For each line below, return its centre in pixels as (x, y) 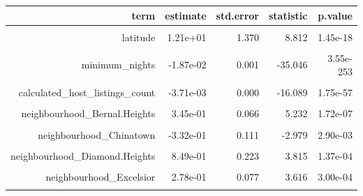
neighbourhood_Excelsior (101, 176)
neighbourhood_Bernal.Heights (88, 113)
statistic (288, 15)
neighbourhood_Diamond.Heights (83, 155)
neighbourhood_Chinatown (97, 134)
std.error (237, 15)
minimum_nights (118, 65)
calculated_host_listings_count (87, 92)
